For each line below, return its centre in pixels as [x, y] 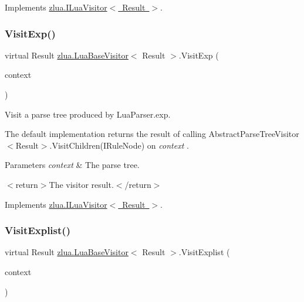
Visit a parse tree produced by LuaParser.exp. [88, 114]
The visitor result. [81, 184]
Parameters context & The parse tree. [72, 165]
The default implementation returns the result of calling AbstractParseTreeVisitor [152, 134]
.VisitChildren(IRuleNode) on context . [119, 145]
